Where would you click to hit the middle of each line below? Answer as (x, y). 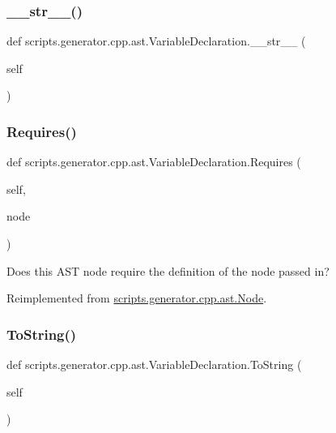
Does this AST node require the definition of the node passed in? (168, 270)
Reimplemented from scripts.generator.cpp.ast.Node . (137, 298)
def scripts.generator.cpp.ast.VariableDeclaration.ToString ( (154, 364)
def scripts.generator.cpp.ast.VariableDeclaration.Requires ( (154, 162)
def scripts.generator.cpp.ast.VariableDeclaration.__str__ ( (156, 41)
